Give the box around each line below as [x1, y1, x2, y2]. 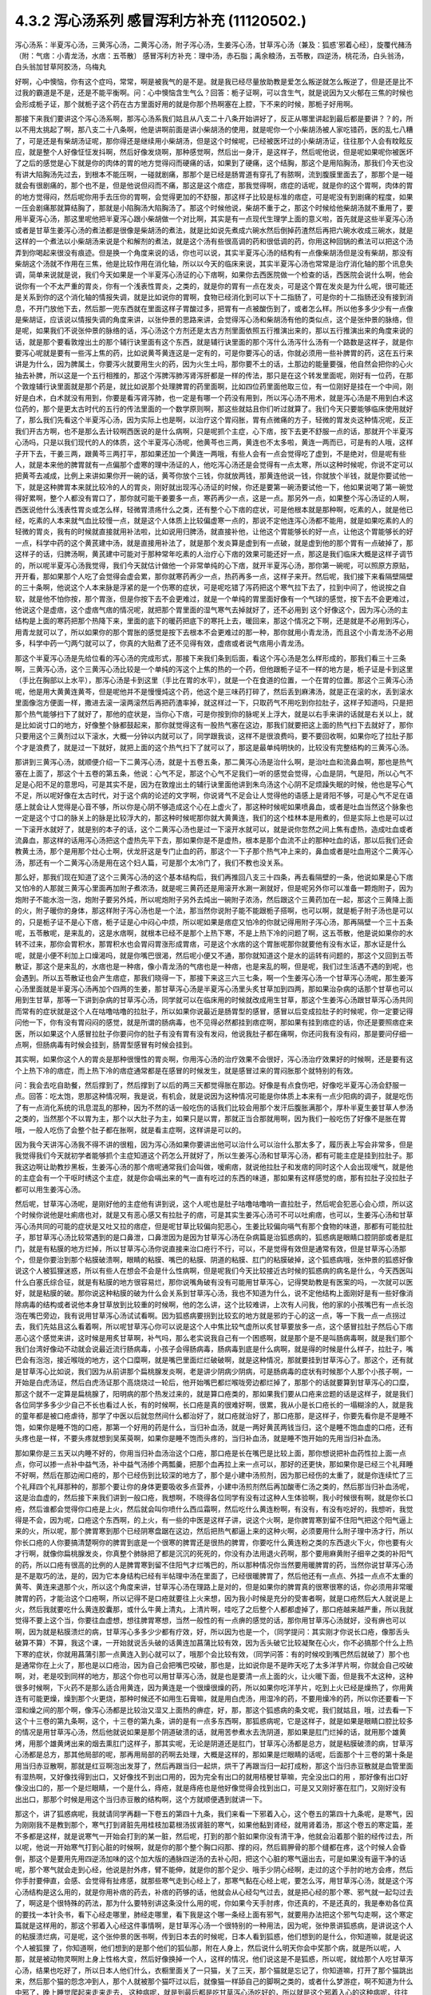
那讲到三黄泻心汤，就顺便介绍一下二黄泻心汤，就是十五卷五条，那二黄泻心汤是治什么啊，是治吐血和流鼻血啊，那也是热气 [14, 757, 413, 767]
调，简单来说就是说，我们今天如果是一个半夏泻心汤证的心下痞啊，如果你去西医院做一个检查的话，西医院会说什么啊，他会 [14, 270, 413, 279]
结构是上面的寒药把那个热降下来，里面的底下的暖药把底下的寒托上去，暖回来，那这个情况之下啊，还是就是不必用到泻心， [14, 616, 413, 626]
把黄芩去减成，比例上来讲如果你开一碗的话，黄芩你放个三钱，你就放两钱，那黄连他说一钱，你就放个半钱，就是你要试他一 [14, 471, 413, 480]
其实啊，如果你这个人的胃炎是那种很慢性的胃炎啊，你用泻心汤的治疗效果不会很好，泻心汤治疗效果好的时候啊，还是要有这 [14, 1054, 413, 1065]
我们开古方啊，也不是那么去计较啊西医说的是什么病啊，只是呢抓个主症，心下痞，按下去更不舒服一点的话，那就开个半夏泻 [14, 426, 413, 436]
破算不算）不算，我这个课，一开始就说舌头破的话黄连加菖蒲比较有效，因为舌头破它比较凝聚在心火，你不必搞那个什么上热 [14, 1638, 413, 1648]
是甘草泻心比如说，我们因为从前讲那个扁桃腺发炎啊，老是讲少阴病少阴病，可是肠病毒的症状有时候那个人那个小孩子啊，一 [14, 1366, 413, 1376]
